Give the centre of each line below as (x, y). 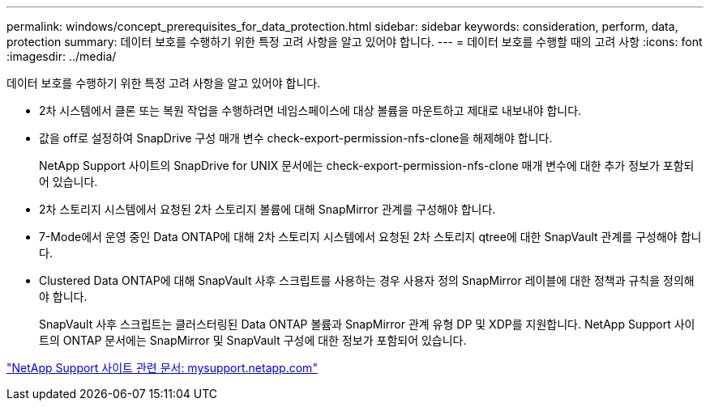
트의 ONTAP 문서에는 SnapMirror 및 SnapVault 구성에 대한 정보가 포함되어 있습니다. (253, 340)
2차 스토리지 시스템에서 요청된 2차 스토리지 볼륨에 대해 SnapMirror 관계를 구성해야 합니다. (267, 209)
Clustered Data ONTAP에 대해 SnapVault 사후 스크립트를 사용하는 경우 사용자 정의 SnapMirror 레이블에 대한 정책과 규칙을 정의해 (367, 280)
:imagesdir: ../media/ (62, 56)
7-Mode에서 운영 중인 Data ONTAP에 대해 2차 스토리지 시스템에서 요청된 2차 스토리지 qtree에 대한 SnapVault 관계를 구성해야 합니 (370, 237)
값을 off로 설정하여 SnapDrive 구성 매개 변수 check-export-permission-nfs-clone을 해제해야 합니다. (296, 138)
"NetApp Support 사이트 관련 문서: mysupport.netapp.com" (162, 368)
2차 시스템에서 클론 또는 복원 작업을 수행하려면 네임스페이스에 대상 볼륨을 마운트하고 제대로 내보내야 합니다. (310, 110)
